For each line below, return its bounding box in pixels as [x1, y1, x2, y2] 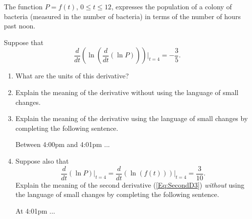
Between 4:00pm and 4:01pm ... [15, 139, 110, 149]
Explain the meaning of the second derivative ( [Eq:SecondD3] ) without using [15, 179, 245, 190]
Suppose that [4, 37, 44, 47]
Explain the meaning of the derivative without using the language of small [15, 87, 239, 97]
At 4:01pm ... [15, 205, 55, 216]
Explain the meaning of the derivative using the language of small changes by [15, 113, 248, 123]
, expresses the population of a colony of [111, 1, 232, 11]
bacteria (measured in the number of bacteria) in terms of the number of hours [4, 11, 241, 21]
